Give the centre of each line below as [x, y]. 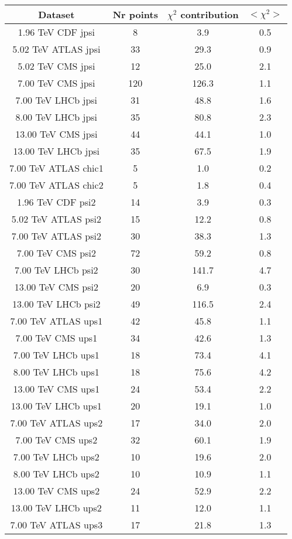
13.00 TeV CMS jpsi [56, 134]
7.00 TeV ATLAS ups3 [56, 525]
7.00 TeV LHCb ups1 [56, 355]
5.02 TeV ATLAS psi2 [56, 219]
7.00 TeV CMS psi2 [56, 253]
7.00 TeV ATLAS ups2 [56, 423]
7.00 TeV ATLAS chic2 [56, 185]
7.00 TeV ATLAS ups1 [56, 321]
